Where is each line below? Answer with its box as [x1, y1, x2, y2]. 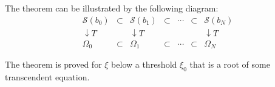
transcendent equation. [5, 70, 90, 83]
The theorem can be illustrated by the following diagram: [5, 2, 219, 14]
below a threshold [111, 58, 177, 71]
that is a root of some [189, 58, 270, 71]
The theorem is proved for [5, 58, 102, 71]
